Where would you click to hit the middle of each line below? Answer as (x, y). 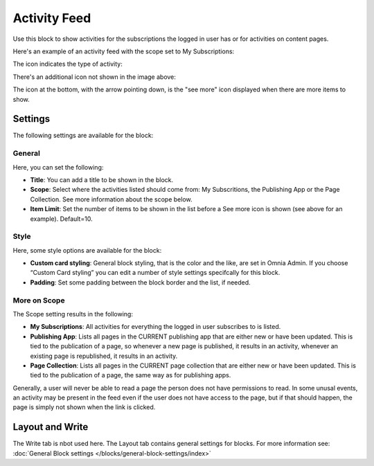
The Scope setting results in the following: (73, 314)
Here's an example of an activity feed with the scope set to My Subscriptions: (124, 51)
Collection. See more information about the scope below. (111, 199)
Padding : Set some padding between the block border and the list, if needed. (140, 282)
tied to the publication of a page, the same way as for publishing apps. (131, 375)
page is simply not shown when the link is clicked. (84, 407)
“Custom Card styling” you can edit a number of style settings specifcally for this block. (155, 273)
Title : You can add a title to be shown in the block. (101, 179)
